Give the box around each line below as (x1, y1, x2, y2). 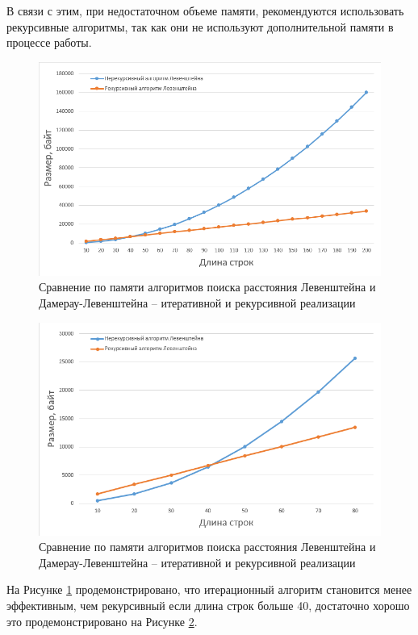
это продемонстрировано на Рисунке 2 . (6, 612, 198, 629)
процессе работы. (6, 34, 92, 51)
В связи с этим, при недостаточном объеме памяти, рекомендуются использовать (6, 2, 404, 19)
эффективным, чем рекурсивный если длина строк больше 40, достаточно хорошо (6, 597, 410, 614)
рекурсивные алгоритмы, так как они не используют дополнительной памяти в (6, 18, 394, 35)
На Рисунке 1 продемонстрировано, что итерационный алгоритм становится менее (6, 581, 412, 598)
